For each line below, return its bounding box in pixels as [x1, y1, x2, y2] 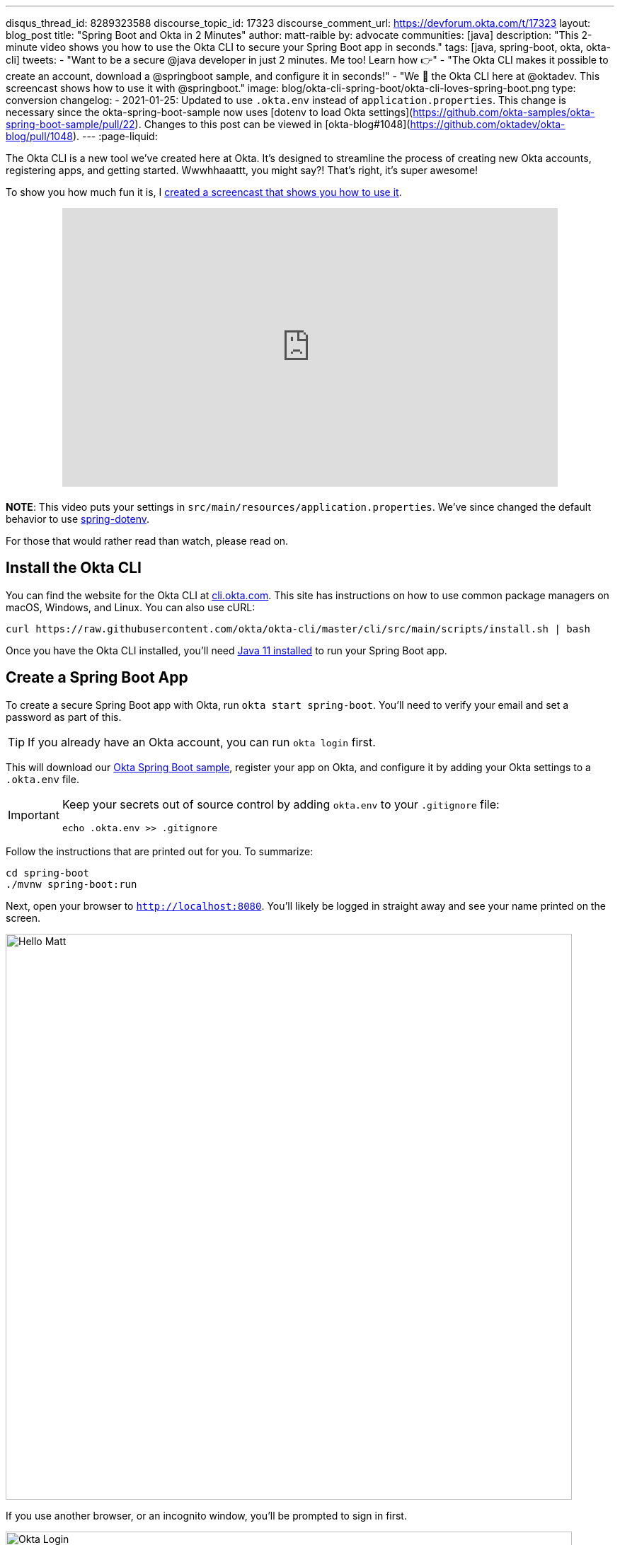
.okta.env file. [6, 772, 79, 785]
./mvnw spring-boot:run [6, 878, 137, 890]
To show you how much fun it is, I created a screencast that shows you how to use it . [6, 186, 402, 198]
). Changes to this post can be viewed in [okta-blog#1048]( [134, 118, 411, 130]
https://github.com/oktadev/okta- [410, 118, 566, 130]
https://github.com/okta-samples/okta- [413, 106, 595, 118]
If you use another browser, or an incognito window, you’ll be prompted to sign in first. [6, 1509, 407, 1522]
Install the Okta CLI [6, 559, 142, 577]
